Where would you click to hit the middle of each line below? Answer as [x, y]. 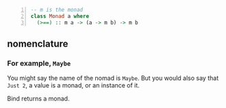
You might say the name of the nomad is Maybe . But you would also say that [113, 78]
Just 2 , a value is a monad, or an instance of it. [74, 85]
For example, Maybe [39, 63]
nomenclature [38, 44]
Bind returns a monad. [38, 98]
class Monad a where [60, 16]
